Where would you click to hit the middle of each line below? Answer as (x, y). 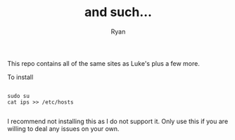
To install (20, 77)
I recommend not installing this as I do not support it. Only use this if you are (118, 121)
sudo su (19, 96)
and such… (118, 12)
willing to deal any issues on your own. (63, 128)
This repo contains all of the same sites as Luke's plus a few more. (104, 63)
